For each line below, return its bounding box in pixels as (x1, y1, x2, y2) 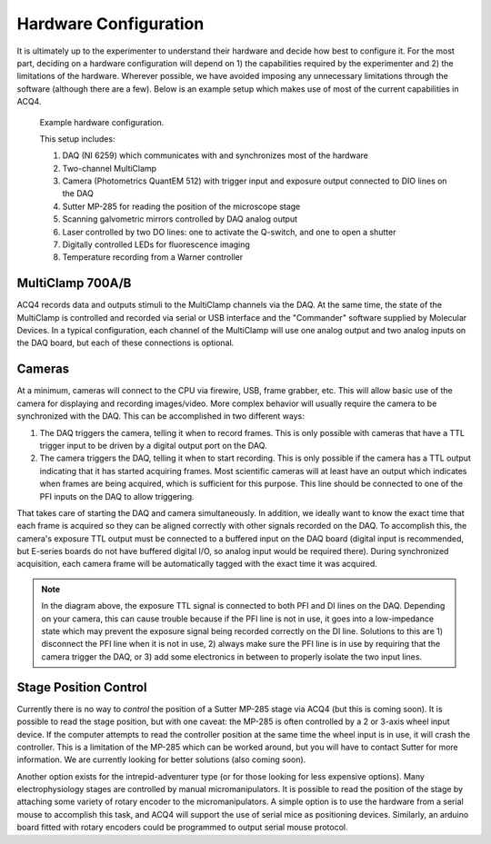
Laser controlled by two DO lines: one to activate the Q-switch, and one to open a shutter (62, 226, 396, 237)
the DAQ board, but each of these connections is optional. (16, 337, 235, 349)
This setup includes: (39, 133, 115, 144)
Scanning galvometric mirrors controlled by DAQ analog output (62, 213, 298, 224)
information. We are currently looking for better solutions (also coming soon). (16, 754, 306, 765)
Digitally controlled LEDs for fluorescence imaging (62, 239, 250, 250)
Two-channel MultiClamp (62, 163, 157, 174)
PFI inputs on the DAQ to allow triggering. (39, 491, 195, 501)
